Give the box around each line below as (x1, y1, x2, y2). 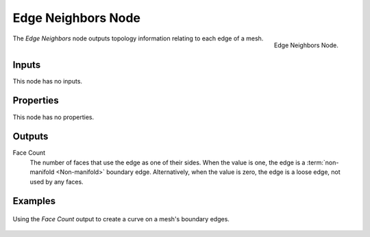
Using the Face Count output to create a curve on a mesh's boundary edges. (12, 215, 230, 223)
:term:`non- (306, 158, 339, 166)
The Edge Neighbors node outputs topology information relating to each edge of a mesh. (12, 34, 264, 42)
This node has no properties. (12, 113, 95, 121)
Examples (12, 195, 56, 207)
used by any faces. (29, 177, 84, 186)
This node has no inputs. (12, 77, 82, 85)
